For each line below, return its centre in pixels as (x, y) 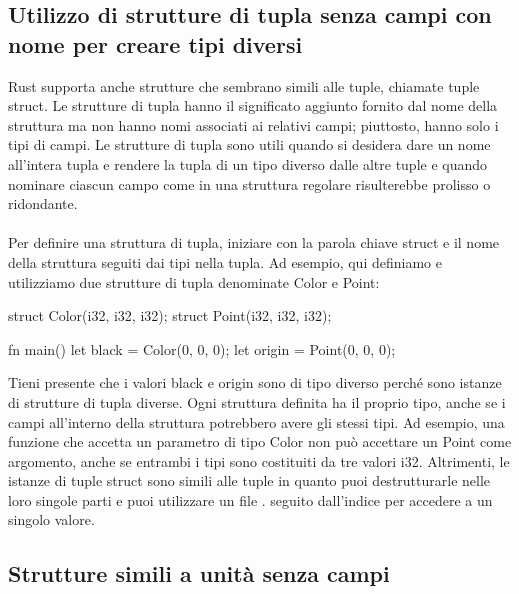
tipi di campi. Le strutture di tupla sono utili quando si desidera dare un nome (249, 144)
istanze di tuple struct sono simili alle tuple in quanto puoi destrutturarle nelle (249, 480)
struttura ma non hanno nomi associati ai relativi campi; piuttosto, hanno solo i (253, 124)
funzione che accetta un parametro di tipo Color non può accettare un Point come (260, 441)
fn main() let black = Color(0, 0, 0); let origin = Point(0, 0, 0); (202, 348)
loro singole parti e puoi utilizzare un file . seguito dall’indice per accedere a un (250, 499)
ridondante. (43, 203)
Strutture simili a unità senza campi (199, 573)
